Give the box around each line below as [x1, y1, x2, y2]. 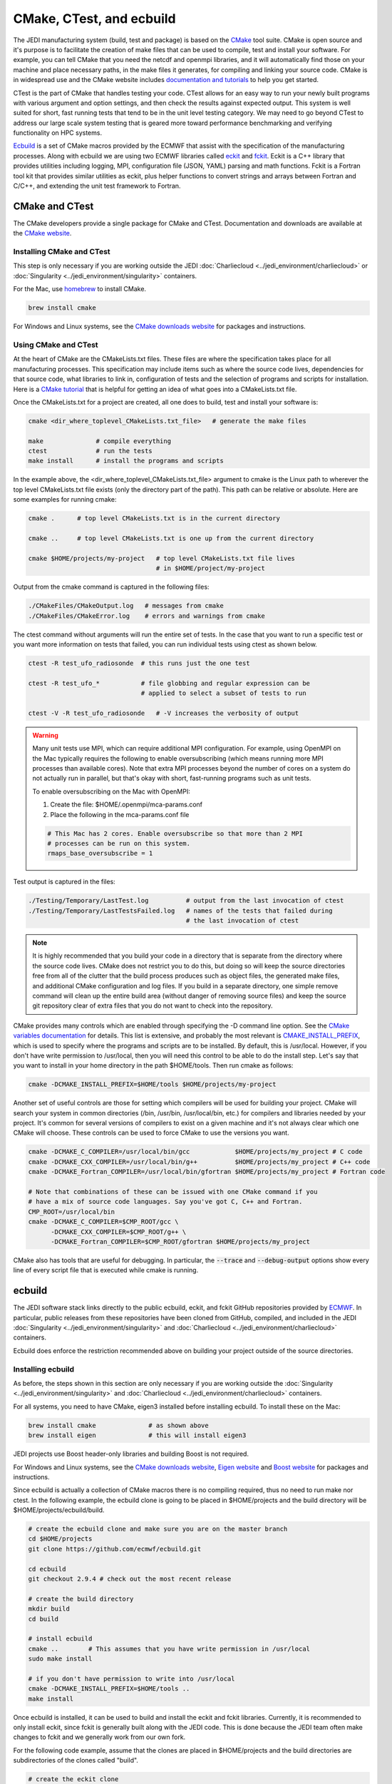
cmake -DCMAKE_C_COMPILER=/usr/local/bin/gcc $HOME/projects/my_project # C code [28, 1147, 363, 1156]
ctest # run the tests [28, 447, 153, 455]
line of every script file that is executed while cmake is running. [13, 1266, 199, 1274]
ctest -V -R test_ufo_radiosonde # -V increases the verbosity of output [28, 709, 299, 717]
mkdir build [28, 1605, 71, 1613]
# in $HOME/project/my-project [155, 564, 265, 572]
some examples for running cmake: [13, 495, 117, 504]
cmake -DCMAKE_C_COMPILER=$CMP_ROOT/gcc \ [28, 1217, 179, 1226]
